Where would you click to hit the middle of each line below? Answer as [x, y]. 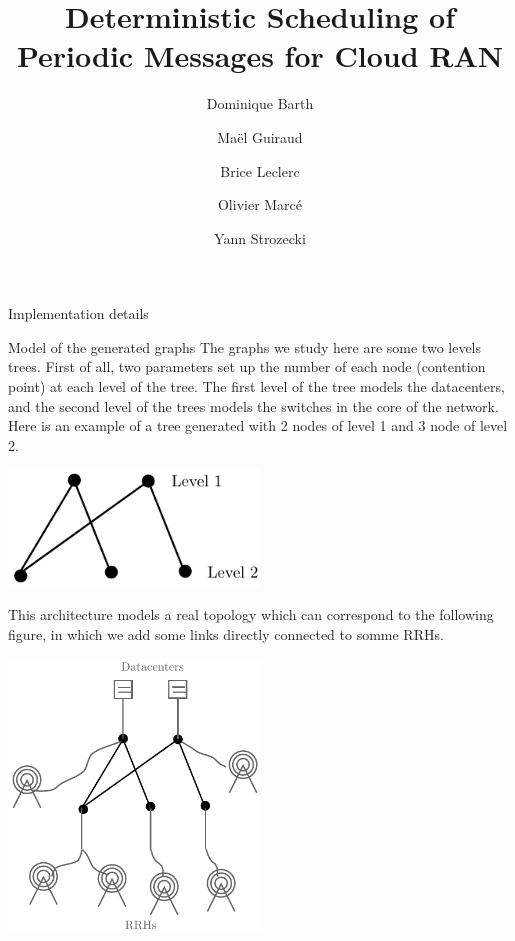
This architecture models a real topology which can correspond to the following [251, 614]
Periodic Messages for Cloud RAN [260, 55]
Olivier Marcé [260, 204]
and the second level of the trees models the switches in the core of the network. [253, 405]
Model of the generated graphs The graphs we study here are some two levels [245, 346]
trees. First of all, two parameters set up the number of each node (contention [247, 366]
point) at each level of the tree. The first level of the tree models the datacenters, [256, 386]
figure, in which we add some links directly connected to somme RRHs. [226, 634]
